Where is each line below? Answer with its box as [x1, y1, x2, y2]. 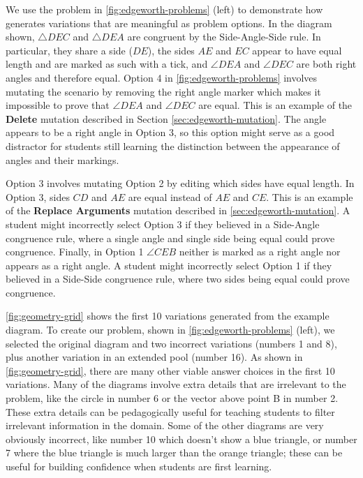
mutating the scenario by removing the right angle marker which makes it [6, 84, 321, 98]
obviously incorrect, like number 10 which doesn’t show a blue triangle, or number [6, 431, 357, 446]
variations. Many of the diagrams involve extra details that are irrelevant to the [6, 377, 346, 391]
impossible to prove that [6, 98, 110, 112]
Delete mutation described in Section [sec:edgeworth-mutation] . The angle [6, 111, 327, 126]
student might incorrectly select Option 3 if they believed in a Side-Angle [6, 216, 320, 231]
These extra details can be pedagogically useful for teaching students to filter [6, 404, 335, 419]
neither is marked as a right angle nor [179, 244, 341, 259]
